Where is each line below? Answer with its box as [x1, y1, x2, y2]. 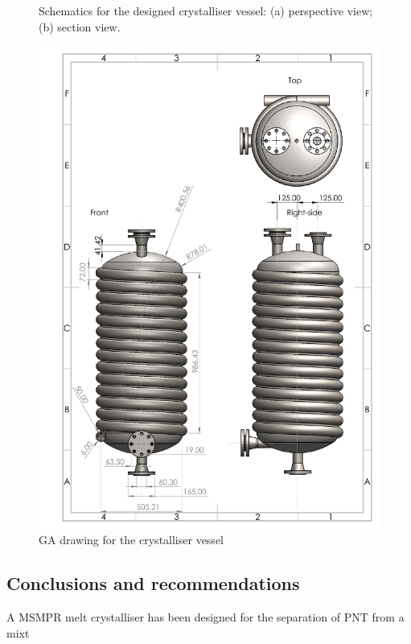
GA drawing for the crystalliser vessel [39, 531, 224, 548]
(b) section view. [39, 18, 121, 35]
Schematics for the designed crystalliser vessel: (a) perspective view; [39, 2, 373, 19]
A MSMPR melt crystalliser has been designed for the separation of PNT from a [6, 609, 405, 625]
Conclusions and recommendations [6, 571, 300, 596]
